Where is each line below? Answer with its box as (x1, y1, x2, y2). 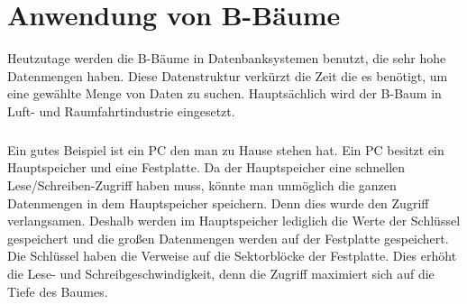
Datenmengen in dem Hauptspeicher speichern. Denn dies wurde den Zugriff (7, 193, 429, 212)
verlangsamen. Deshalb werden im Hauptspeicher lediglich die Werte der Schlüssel (7, 211, 461, 230)
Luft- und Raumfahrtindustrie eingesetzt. (7, 101, 235, 120)
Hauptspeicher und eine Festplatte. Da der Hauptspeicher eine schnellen (7, 158, 406, 177)
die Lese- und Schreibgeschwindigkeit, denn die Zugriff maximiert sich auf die (7, 264, 435, 283)
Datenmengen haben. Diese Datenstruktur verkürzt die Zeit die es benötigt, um (7, 66, 448, 85)
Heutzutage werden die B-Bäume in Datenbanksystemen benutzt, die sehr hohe (7, 49, 446, 68)
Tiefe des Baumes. (7, 281, 108, 300)
